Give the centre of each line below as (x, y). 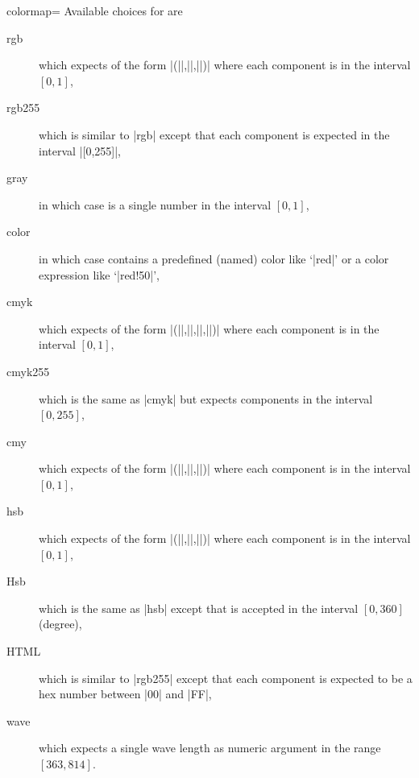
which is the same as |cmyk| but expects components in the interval (206, 398)
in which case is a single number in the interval (155, 204)
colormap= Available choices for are (95, 10)
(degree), (60, 624)
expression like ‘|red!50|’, (99, 274)
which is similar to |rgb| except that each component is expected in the (214, 134)
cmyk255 (28, 371)
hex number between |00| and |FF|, (125, 694)
